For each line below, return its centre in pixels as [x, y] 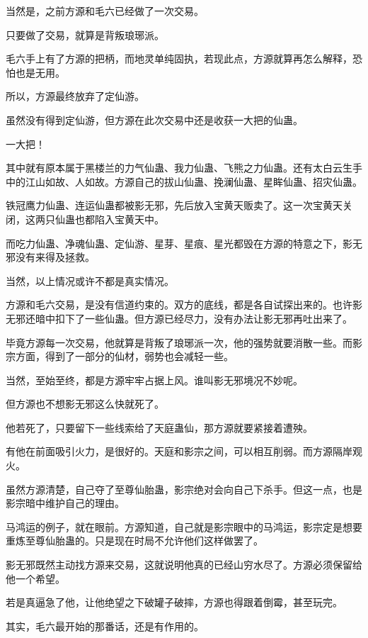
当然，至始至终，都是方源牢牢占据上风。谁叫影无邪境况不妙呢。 [154, 380]
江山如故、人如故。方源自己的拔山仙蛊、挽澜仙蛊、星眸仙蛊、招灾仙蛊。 [194, 181]
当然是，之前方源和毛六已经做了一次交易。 [105, 11]
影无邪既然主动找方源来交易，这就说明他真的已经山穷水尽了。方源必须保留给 [184, 565]
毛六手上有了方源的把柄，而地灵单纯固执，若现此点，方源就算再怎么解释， [179, 58]
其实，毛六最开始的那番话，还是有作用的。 [105, 626]
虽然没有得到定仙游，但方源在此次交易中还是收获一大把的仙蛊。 [154, 119]
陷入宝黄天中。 [129, 219]
